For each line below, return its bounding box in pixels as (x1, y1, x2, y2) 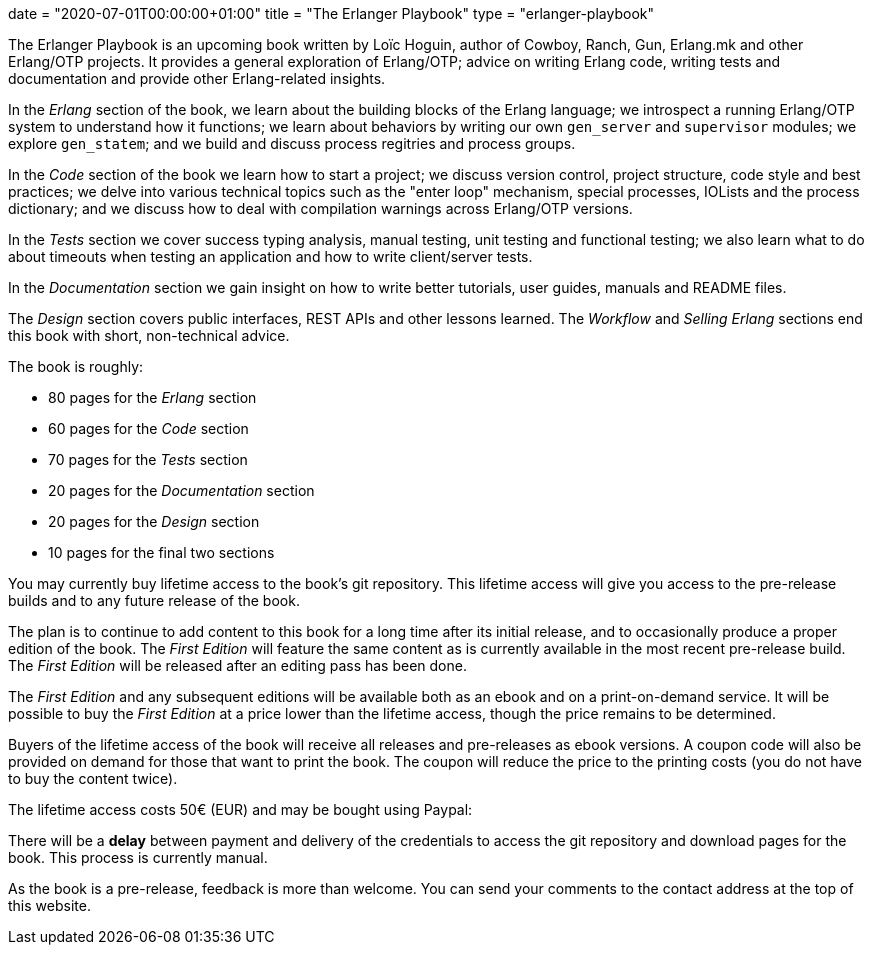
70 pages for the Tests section (48, 451, 248, 468)
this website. (8, 897, 91, 914)
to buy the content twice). (8, 770, 178, 787)
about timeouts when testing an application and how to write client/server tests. (8, 248, 533, 265)
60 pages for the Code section (48, 420, 249, 437)
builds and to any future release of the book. (8, 592, 300, 609)
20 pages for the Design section (48, 513, 260, 530)
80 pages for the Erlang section (48, 389, 257, 406)
